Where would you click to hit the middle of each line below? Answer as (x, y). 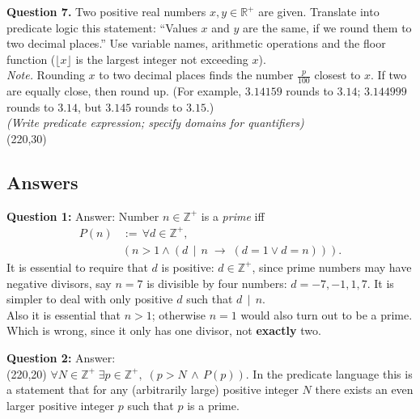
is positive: (188, 267)
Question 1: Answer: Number (83, 216)
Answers (42, 182)
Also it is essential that (64, 314)
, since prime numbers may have (332, 267)
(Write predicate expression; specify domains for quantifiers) (155, 123)
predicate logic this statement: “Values (102, 27)
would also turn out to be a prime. (327, 314)
